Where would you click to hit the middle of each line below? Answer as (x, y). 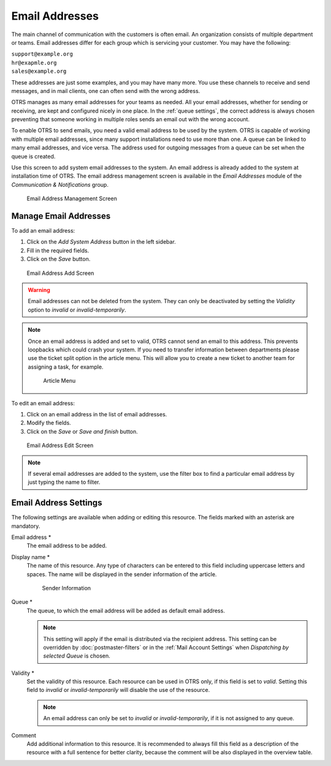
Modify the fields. (49, 423)
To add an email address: (43, 231)
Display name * (31, 557)
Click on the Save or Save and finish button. (82, 431)
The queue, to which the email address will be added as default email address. (126, 610)
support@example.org (42, 54)
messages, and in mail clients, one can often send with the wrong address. (106, 91)
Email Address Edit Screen (60, 445)
